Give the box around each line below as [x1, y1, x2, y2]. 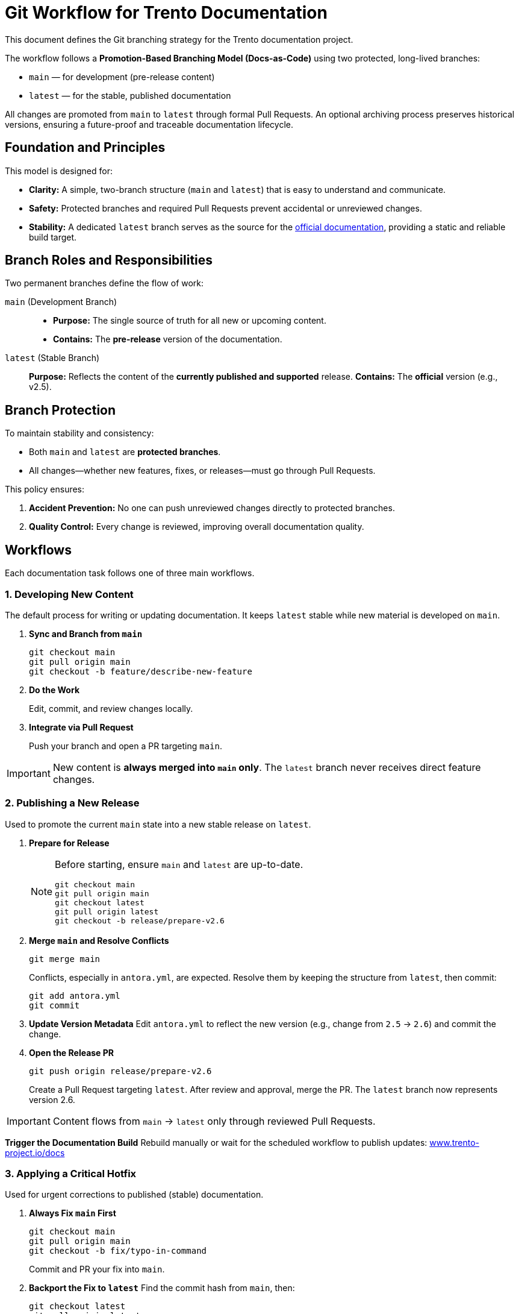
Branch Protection [5, 402, 116, 418]
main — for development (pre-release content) [29, 71, 215, 82]
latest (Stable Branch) [5, 353, 100, 363]
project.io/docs [5, 1147, 65, 1158]
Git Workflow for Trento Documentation [5, 2, 328, 23]
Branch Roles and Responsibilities [5, 253, 213, 268]
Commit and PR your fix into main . [29, 1264, 165, 1275]
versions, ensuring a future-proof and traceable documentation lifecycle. [5, 119, 294, 130]
